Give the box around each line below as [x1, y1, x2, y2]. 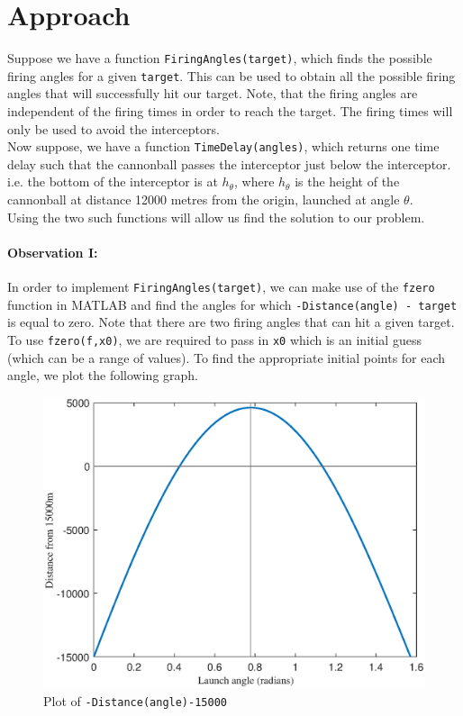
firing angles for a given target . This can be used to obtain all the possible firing [7, 66, 456, 85]
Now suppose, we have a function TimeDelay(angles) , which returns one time [7, 137, 440, 156]
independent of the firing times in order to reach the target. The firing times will [7, 102, 453, 121]
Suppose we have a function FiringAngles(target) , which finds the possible [7, 49, 432, 68]
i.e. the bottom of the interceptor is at [7, 172, 218, 191]
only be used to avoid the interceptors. [7, 119, 220, 138]
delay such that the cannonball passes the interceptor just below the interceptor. [7, 154, 451, 173]
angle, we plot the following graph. [7, 366, 199, 385]
